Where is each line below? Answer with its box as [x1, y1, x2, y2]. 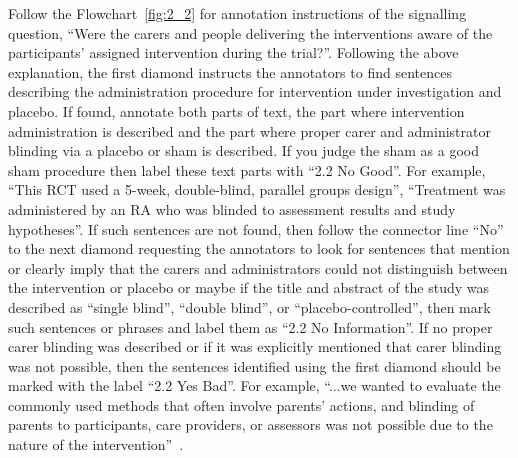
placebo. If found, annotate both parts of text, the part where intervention [8, 100, 465, 121]
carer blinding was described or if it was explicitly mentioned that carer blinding [8, 336, 502, 357]
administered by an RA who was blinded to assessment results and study [8, 198, 456, 219]
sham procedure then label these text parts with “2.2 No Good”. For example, [8, 159, 486, 180]
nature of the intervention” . [8, 434, 184, 455]
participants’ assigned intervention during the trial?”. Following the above [8, 42, 459, 63]
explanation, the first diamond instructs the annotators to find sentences [8, 61, 452, 82]
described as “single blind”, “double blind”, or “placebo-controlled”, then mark [8, 296, 491, 317]
